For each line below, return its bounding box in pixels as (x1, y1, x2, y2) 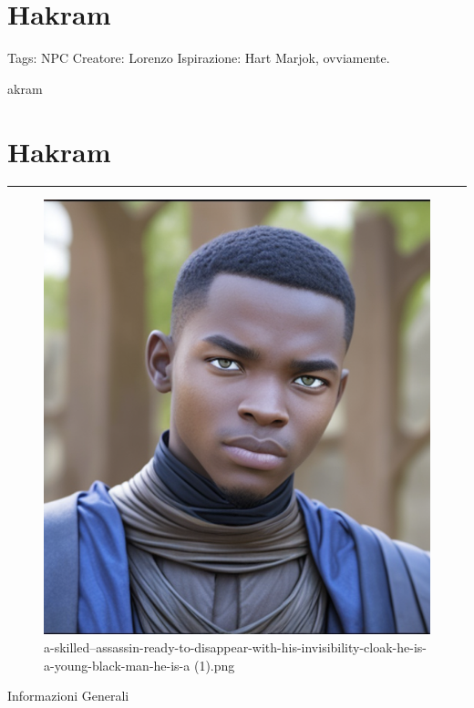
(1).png (193, 655, 235, 674)
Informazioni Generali (7, 686, 129, 705)
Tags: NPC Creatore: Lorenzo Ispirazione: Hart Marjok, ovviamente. (7, 48, 390, 67)
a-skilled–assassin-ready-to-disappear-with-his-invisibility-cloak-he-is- (44, 638, 427, 657)
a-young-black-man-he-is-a (44, 655, 191, 674)
